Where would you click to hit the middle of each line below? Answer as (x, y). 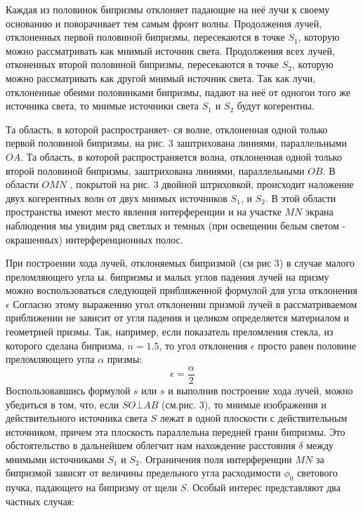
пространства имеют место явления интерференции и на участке (144, 212)
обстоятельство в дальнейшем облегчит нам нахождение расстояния (151, 445)
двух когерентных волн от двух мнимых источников (117, 198)
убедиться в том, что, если (62, 404)
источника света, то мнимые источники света (103, 106)
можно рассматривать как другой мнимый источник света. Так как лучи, (161, 78)
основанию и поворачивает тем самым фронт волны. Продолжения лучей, (164, 23)
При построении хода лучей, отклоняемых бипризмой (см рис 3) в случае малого (180, 263)
